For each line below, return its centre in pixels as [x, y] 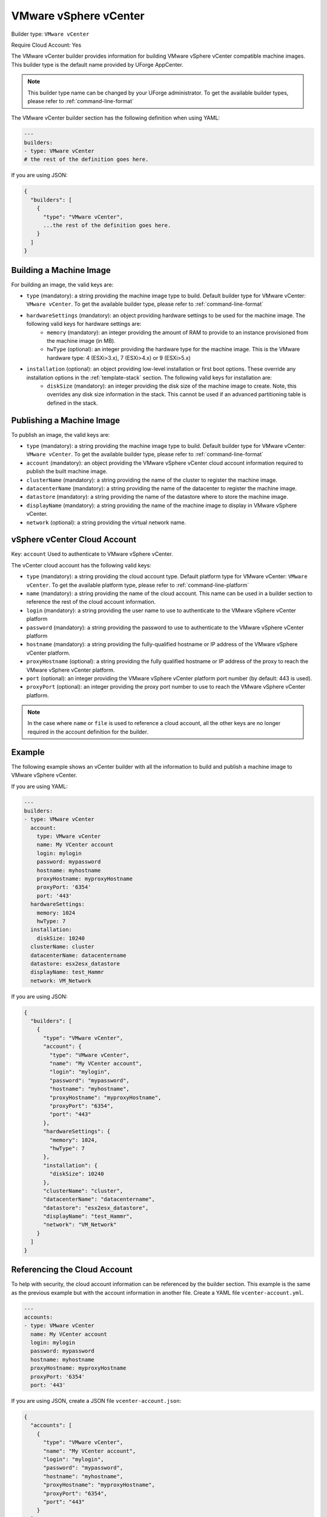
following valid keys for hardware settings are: [84, 324]
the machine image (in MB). [81, 340]
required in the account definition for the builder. [88, 732]
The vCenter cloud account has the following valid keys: [81, 565]
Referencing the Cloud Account [72, 1270]
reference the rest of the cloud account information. [91, 602]
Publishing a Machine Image [66, 420]
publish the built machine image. [67, 471]
